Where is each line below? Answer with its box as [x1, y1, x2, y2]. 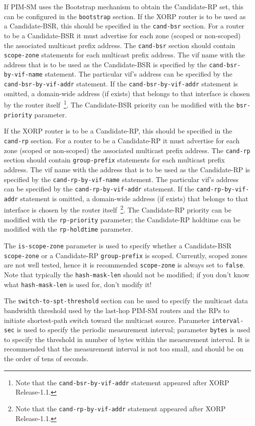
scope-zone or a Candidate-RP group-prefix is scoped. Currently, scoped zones [4, 250, 248, 260]
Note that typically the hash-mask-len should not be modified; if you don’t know [4, 269, 250, 279]
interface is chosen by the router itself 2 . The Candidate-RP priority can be [4, 203, 231, 215]
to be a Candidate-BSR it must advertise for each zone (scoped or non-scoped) [4, 30, 241, 40]
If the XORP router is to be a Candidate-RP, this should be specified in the [4, 126, 232, 136]
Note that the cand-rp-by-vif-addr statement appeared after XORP [15, 403, 226, 413]
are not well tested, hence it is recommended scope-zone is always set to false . [4, 260, 245, 270]
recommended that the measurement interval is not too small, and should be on [4, 344, 244, 354]
